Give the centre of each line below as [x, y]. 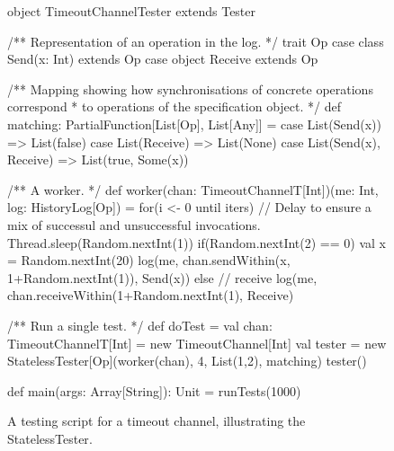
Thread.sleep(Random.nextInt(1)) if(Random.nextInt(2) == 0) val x [197, 242]
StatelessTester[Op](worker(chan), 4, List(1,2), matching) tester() [187, 361]
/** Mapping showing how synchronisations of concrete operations [190, 88]
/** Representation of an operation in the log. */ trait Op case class [196, 41]
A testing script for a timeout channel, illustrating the [157, 421]
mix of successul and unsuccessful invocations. [134, 224]
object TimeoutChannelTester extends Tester [132, 11]
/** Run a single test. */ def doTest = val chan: [140, 325]
